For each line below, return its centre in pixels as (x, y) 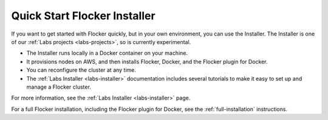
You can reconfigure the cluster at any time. (81, 70)
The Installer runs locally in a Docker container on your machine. (107, 53)
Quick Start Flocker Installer (83, 16)
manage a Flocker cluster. (59, 87)
